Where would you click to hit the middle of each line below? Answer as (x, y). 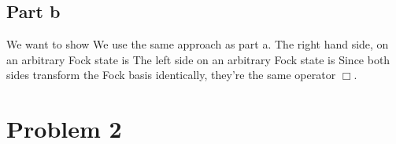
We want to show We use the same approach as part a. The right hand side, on (198, 44)
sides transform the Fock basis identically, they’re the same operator (171, 75)
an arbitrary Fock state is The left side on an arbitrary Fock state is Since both (198, 59)
